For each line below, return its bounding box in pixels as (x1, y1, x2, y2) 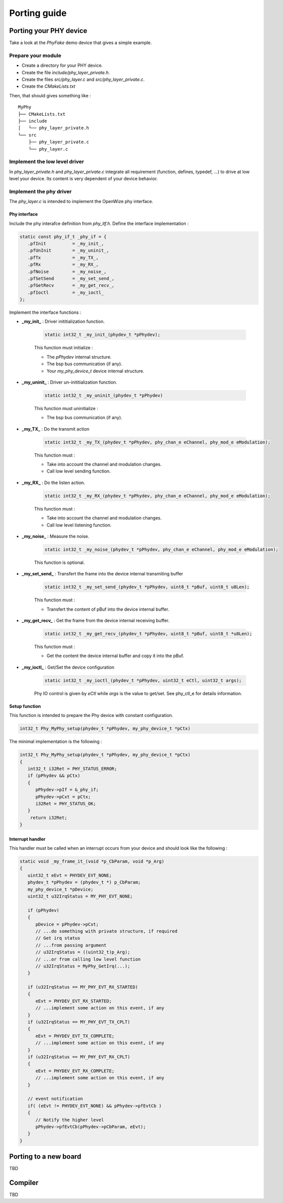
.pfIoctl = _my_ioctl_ (27, 289, 104, 295)
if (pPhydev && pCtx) (27, 773, 81, 778)
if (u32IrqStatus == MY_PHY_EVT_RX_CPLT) (27, 1054, 131, 1060)
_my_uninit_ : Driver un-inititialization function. (21, 379, 118, 385)
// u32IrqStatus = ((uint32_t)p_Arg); (35, 950, 131, 955)
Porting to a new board (9, 1153, 82, 1161)
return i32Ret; (30, 815, 67, 820)
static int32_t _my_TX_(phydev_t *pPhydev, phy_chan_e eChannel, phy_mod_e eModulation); (44, 439, 271, 445)
